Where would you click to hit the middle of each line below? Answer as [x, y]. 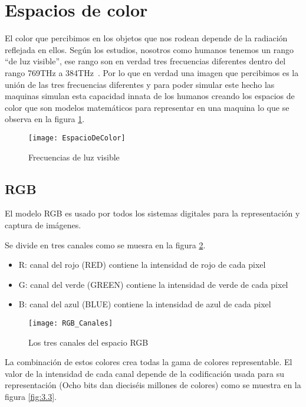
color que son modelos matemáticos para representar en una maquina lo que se [147, 107]
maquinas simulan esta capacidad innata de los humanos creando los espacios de [150, 96]
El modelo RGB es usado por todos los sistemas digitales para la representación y [152, 213]
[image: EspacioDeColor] [77, 138]
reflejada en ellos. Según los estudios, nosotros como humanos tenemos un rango [149, 49]
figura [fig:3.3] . [31, 396]
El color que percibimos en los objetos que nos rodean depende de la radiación [146, 38]
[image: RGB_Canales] [71, 323]
